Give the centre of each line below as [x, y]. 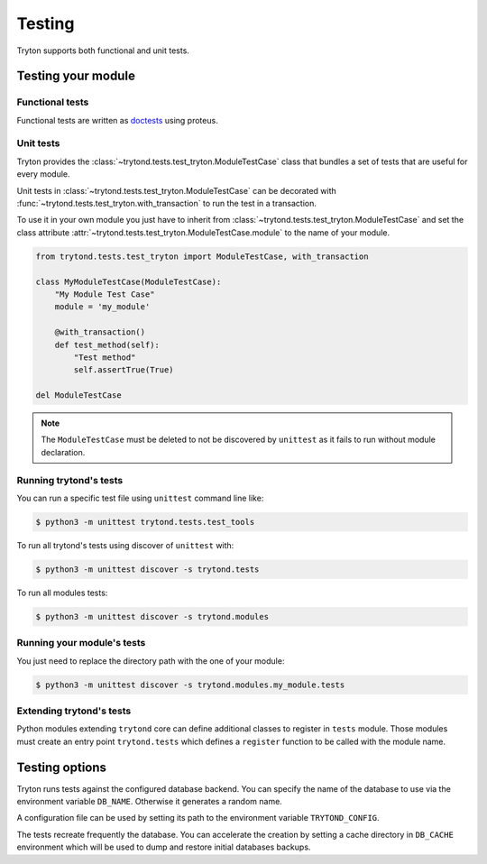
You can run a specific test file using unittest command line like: [140, 498]
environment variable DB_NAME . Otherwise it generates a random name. [150, 802]
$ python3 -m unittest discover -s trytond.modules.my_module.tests [190, 685]
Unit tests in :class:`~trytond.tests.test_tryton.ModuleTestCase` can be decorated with [177, 190]
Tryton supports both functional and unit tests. [103, 51]
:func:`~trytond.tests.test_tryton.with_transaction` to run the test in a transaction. [167, 204]
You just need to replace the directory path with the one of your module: [151, 661]
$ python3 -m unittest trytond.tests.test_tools [145, 522]
